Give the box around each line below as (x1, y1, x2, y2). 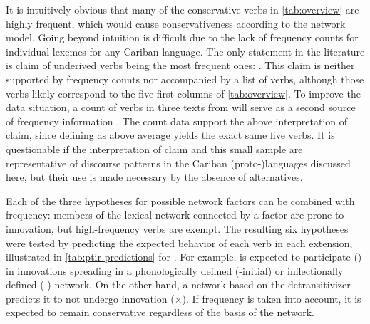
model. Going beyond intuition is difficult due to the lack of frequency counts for (6, 30, 359, 45)
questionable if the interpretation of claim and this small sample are (6, 141, 303, 156)
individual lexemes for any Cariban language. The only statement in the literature (6, 43, 365, 58)
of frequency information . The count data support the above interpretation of (6, 113, 348, 128)
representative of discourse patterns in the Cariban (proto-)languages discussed (6, 155, 351, 170)
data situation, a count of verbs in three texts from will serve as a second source (6, 100, 356, 115)
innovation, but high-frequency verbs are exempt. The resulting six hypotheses (6, 221, 349, 236)
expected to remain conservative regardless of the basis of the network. (6, 305, 314, 320)
